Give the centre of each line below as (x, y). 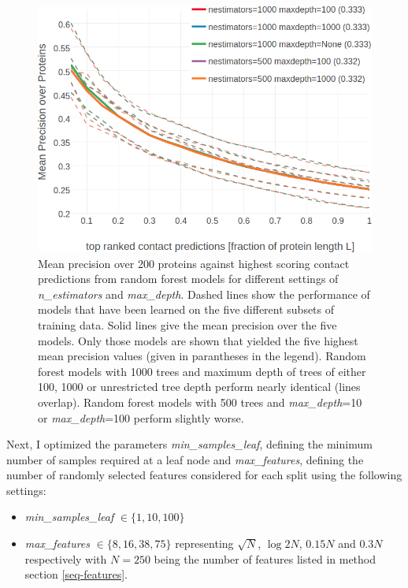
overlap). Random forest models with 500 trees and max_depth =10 (200, 402)
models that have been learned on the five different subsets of (186, 309)
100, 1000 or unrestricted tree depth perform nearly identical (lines (199, 387)
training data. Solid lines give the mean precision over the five (187, 324)
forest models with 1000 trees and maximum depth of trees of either (202, 371)
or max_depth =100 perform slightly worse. (141, 417)
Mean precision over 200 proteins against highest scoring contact (194, 263)
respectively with (66, 558)
